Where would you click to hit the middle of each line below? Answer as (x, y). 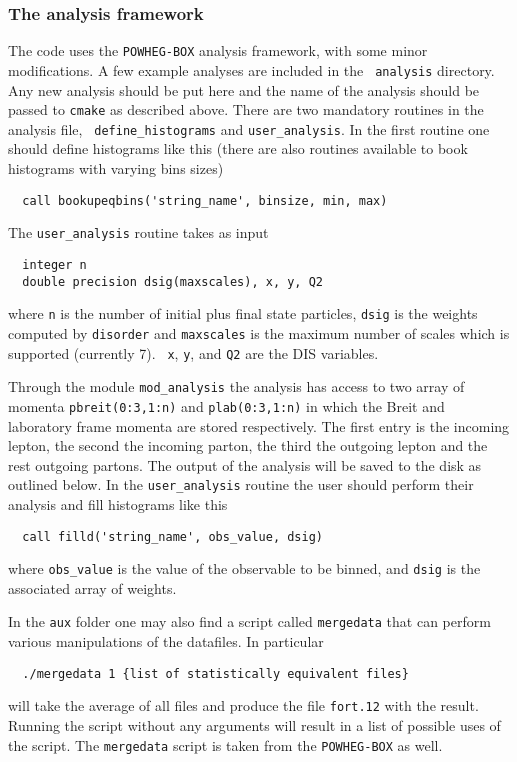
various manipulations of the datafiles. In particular (166, 641)
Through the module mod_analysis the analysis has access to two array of (236, 386)
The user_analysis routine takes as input (138, 232)
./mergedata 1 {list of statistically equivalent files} (215, 673)
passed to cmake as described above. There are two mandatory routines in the (246, 109)
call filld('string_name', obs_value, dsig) (172, 536)
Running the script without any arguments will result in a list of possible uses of (254, 725)
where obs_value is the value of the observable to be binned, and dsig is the (244, 568)
